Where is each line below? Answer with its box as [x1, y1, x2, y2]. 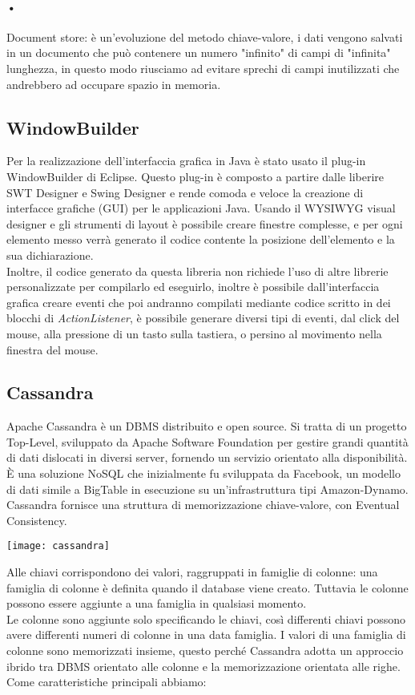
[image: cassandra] [6, 540, 110, 552]
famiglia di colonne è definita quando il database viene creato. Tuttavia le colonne [6, 579, 409, 596]
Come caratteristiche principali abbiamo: [6, 673, 207, 690]
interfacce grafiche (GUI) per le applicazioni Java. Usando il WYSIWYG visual [6, 200, 396, 216]
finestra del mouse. [6, 341, 99, 358]
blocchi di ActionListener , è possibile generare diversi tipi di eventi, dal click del [6, 309, 400, 326]
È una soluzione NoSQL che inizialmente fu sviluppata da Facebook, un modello [6, 465, 401, 482]
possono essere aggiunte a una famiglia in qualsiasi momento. [6, 595, 307, 612]
